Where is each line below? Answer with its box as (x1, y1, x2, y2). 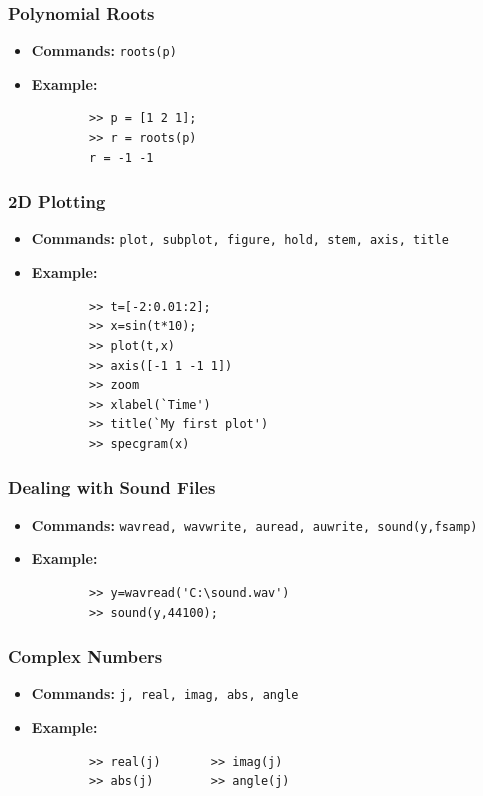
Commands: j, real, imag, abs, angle (31, 683, 299, 704)
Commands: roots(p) (31, 40, 177, 61)
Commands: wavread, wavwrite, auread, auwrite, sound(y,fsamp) (31, 514, 478, 535)
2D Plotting (8, 189, 106, 214)
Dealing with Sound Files (8, 475, 216, 500)
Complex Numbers (8, 644, 163, 669)
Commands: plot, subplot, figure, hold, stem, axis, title (31, 228, 449, 249)
